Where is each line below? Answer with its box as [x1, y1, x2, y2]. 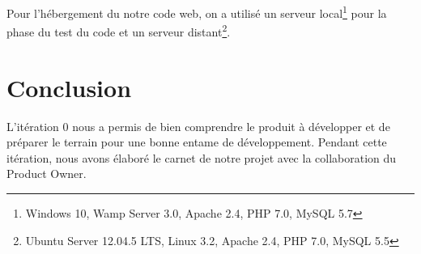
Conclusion [6, 70, 132, 104]
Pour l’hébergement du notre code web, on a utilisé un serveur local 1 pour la [6, 2, 387, 21]
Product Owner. [6, 165, 87, 182]
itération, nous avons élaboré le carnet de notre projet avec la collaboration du [6, 149, 397, 166]
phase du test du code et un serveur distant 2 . [6, 21, 231, 40]
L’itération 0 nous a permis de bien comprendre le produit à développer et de [6, 117, 390, 134]
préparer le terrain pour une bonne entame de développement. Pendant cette [6, 133, 387, 150]
